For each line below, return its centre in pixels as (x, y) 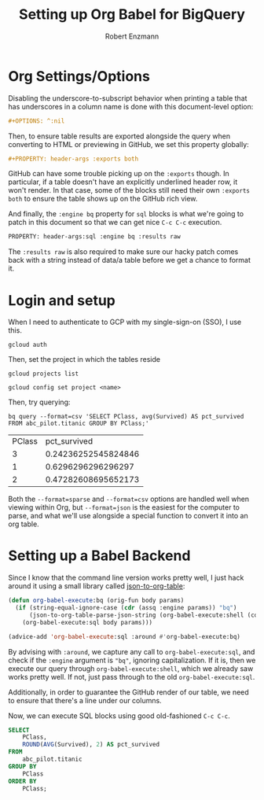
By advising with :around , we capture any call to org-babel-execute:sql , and (132, 651)
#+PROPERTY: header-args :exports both (73, 159)
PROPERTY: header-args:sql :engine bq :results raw (94, 237)
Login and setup (62, 300)
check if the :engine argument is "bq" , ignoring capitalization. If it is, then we (132, 660)
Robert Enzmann (132, 36)
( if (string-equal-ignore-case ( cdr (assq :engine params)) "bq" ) (126, 608)
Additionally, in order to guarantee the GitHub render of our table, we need (128, 692)
